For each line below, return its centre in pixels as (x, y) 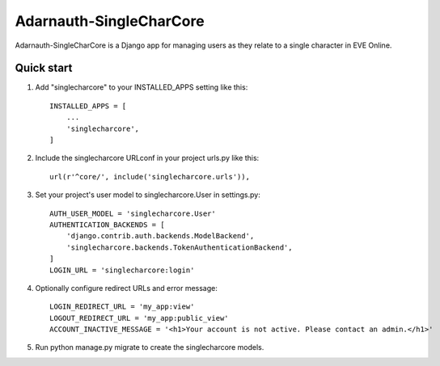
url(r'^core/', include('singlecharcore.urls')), (150, 177)
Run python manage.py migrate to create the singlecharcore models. (150, 347)
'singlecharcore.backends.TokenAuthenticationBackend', (179, 247)
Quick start (44, 68)
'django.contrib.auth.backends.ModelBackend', (160, 236)
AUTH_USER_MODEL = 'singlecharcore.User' (133, 213)
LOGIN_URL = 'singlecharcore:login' (122, 270)
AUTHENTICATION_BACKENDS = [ (107, 225)
